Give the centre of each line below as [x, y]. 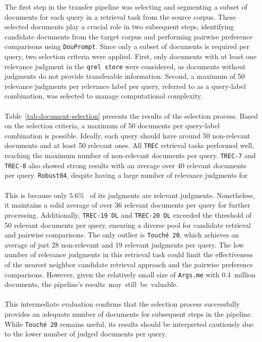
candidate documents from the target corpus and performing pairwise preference [129, 36]
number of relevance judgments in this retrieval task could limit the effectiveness [129, 254]
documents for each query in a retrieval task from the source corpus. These [120, 16]
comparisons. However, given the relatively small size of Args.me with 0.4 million [130, 274]
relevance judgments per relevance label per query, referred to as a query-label [125, 86]
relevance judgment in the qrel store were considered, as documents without [125, 66]
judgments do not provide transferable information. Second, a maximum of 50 [125, 76]
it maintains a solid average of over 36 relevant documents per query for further [127, 205]
